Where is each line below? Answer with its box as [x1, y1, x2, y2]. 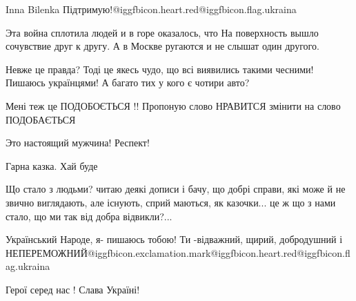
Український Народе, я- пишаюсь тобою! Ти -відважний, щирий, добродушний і [6, 232, 343, 246]
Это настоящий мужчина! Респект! [6, 135, 150, 150]
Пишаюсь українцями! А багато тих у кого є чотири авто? [6, 75, 250, 90]
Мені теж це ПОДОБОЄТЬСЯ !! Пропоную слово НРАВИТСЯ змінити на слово [6, 98, 341, 113]
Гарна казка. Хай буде [6, 158, 98, 173]
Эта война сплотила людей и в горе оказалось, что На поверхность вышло [6, 25, 319, 39]
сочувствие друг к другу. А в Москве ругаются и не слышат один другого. [6, 39, 319, 53]
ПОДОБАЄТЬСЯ [6, 112, 76, 126]
